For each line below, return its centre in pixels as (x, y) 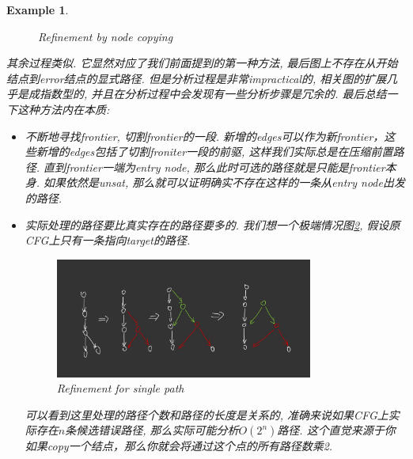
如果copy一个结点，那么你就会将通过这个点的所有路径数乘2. (179, 446)
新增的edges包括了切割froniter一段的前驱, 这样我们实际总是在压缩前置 (214, 152)
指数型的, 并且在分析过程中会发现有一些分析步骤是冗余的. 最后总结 (213, 94)
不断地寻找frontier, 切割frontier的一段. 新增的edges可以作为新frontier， (205, 136)
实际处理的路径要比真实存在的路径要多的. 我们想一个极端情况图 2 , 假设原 (212, 224)
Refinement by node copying (106, 36)
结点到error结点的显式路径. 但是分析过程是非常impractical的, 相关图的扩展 (197, 78)
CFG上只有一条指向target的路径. (108, 240)
